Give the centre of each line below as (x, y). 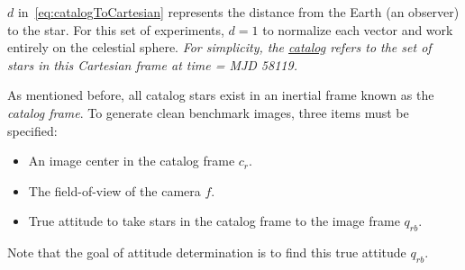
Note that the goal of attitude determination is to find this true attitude (207, 252)
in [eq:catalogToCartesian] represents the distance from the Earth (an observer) (238, 12)
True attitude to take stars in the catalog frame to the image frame (214, 221)
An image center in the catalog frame (132, 161)
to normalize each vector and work (358, 29)
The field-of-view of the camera (114, 190)
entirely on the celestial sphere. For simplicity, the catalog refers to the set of (219, 47)
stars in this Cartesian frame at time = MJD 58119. (152, 64)
